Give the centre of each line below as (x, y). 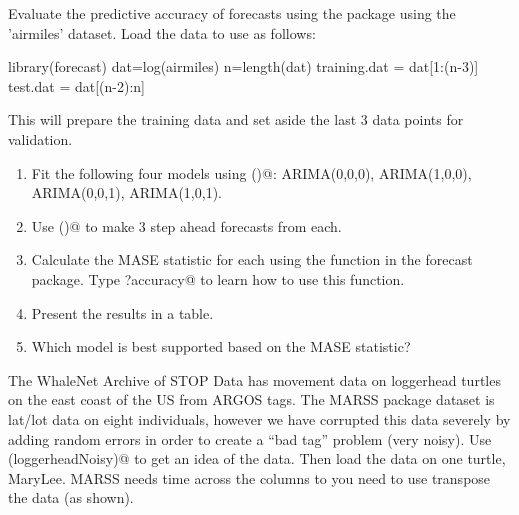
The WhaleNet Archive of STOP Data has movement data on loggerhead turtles (254, 379)
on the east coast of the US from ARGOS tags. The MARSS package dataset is (251, 399)
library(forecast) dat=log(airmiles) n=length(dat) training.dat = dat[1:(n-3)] (243, 66)
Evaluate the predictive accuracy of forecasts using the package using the (232, 13)
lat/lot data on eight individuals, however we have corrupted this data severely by (259, 418)
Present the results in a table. (122, 312)
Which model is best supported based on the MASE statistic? (221, 346)
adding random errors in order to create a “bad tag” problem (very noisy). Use (250, 438)
